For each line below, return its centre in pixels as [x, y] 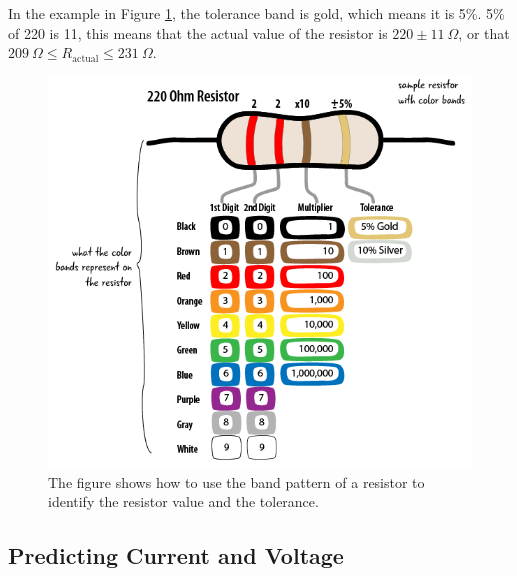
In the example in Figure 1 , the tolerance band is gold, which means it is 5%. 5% [256, 13]
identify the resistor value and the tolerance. [183, 501]
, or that [484, 32]
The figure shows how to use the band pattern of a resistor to [236, 481]
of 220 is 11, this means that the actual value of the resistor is [198, 32]
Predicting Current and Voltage [176, 555]
